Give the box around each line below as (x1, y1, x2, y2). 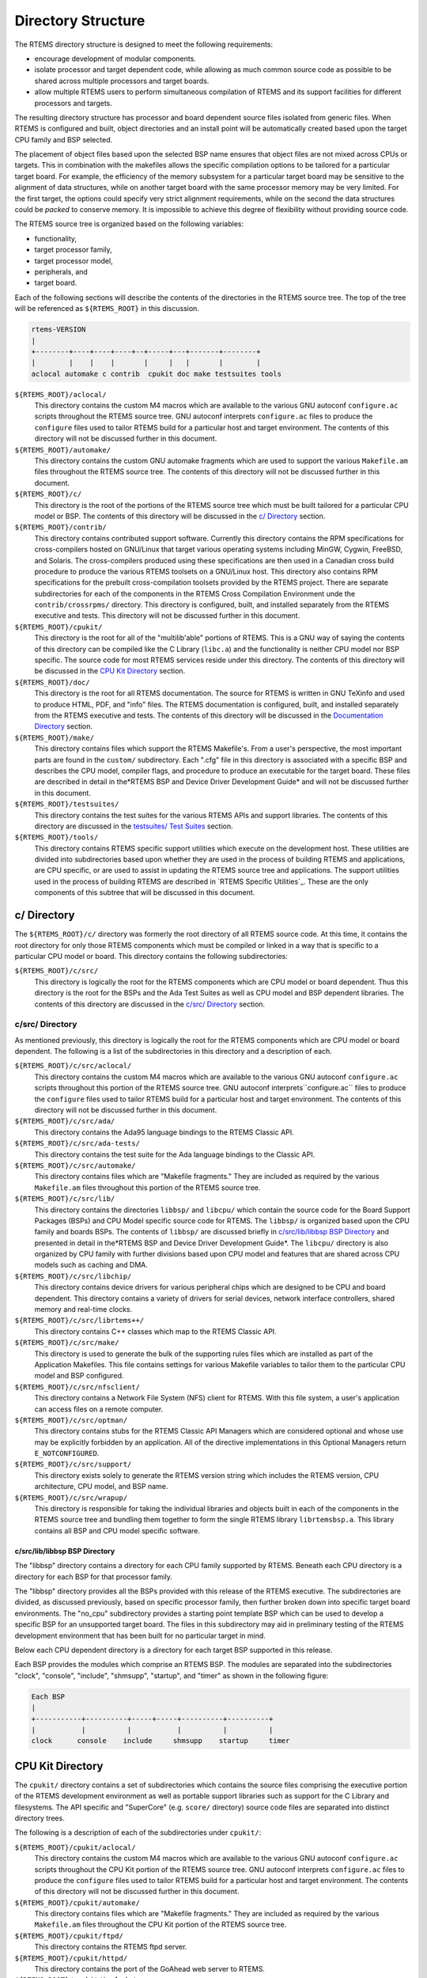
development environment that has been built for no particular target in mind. (14, 1631, 266, 1640)
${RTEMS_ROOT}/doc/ (14, 677, 90, 687)
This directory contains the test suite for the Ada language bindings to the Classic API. (34, 1150, 316, 1159)
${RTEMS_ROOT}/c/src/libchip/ (14, 1271, 132, 1281)
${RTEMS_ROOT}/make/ (14, 733, 95, 742)
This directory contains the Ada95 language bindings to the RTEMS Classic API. (34, 1127, 294, 1137)
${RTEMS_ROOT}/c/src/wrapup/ (14, 1493, 128, 1502)
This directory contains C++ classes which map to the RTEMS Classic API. (34, 1326, 277, 1336)
